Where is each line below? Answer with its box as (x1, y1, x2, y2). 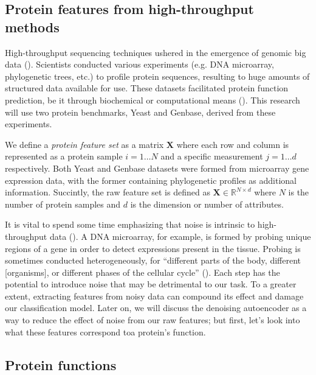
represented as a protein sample (5, 150, 123, 163)
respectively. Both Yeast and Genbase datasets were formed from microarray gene (5, 161, 309, 174)
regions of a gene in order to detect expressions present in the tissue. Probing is (5, 242, 301, 254)
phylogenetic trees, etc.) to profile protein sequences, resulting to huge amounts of (5, 69, 310, 82)
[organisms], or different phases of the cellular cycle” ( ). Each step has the (5, 265, 280, 278)
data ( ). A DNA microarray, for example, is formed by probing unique (49, 230, 311, 242)
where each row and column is (176, 138, 289, 150)
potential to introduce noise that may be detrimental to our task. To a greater (5, 278, 297, 290)
